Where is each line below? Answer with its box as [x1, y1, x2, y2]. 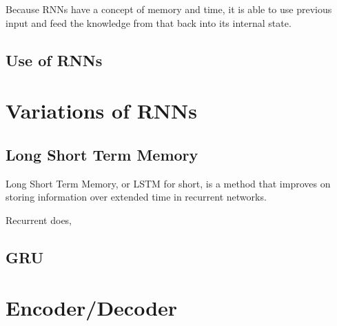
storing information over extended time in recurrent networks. [6, 190, 267, 204]
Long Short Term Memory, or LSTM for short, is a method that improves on [6, 176, 331, 190]
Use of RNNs [6, 49, 103, 70]
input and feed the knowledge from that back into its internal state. [6, 15, 292, 30]
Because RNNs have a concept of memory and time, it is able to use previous [6, 2, 332, 16]
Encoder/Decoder [6, 294, 178, 322]
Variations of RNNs [6, 96, 197, 125]
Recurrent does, [6, 212, 72, 227]
